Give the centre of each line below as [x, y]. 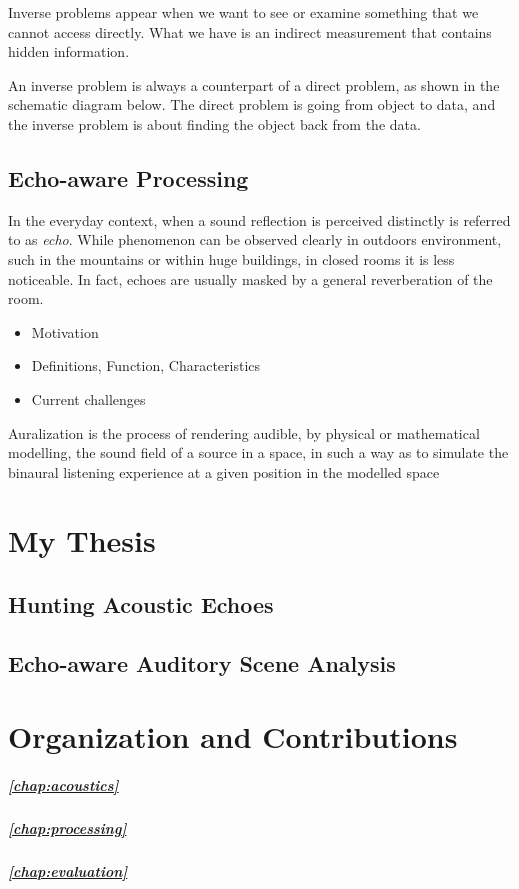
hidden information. [69, 51]
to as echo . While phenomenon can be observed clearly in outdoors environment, [255, 239]
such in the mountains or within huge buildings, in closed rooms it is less [231, 258]
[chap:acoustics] [63, 785]
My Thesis [82, 540]
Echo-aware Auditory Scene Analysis [202, 662]
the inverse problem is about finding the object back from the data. [214, 123]
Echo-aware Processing [128, 177]
